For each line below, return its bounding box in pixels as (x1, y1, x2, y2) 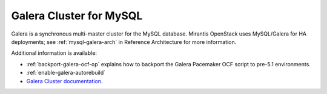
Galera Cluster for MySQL (11, 9, 143, 22)
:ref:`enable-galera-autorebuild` (26, 69, 106, 77)
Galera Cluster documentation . (26, 77, 103, 84)
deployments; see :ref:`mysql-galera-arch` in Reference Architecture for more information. (11, 38, 237, 45)
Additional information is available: (11, 49, 97, 57)
